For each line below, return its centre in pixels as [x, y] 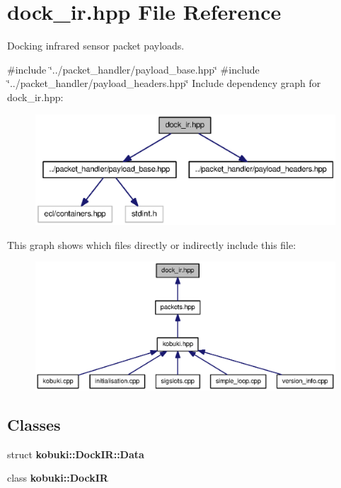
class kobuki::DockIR [58, 478]
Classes [34, 424]
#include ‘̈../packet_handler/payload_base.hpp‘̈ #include [133, 69]
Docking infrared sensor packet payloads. [96, 46]
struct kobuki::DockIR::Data [76, 454]
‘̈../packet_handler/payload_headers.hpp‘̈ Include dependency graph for [164, 83]
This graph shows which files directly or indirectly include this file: [152, 244]
